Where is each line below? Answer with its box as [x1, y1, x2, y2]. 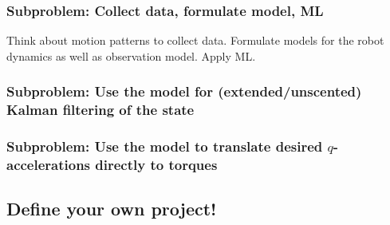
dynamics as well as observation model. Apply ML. [6, 47, 256, 64]
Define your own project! [6, 196, 217, 221]
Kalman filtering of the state [6, 100, 195, 120]
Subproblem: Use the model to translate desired [6, 136, 323, 156]
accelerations [6, 155, 91, 175]
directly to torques [95, 155, 218, 175]
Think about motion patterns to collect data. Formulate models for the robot [6, 32, 384, 49]
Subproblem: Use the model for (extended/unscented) [6, 81, 362, 101]
